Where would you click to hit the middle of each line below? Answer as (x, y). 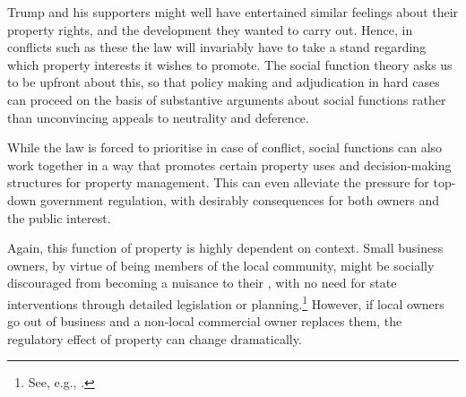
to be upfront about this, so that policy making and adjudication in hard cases (224, 82)
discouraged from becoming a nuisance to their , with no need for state (202, 283)
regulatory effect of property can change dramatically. (155, 338)
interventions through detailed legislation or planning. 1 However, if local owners (226, 302)
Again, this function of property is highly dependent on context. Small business (225, 248)
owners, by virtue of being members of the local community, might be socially (221, 265)
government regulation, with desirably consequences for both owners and (239, 199)
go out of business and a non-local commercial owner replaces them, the (205, 321)
